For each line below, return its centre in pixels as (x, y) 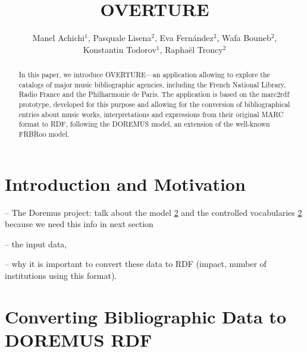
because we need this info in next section (79, 224)
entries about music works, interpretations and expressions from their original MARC (151, 114)
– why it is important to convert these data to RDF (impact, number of (136, 264)
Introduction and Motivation (125, 183)
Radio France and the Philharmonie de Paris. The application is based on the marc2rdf (154, 94)
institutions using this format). (61, 276)
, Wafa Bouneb (244, 38)
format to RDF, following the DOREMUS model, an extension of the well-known (144, 124)
